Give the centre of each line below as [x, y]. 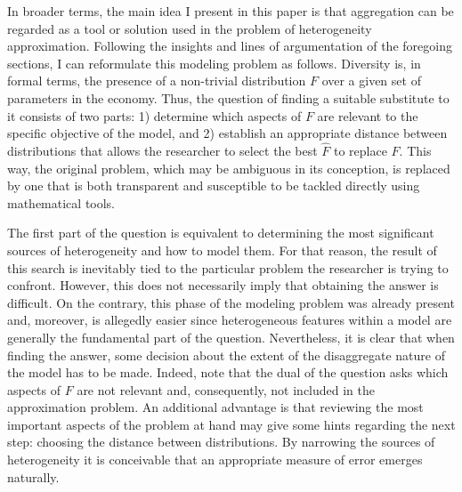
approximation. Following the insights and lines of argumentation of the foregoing [230, 46]
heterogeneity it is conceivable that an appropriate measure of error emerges [215, 460]
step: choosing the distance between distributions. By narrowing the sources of [221, 442]
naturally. [33, 476]
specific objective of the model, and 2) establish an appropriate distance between [227, 133]
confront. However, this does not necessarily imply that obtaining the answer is [223, 285]
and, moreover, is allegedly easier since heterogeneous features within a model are [230, 320]
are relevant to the [368, 115]
